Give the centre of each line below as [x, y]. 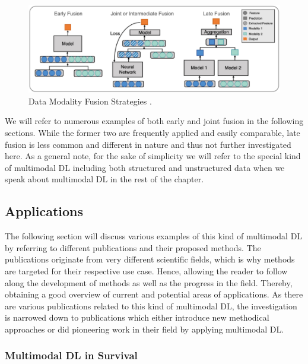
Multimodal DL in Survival [71, 355]
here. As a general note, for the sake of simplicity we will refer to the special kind [153, 156]
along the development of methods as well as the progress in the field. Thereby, [149, 282]
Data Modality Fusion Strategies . [90, 101]
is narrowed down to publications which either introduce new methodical [137, 317]
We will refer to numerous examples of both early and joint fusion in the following [154, 121]
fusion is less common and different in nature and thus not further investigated [148, 144]
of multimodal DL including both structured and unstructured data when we [145, 167]
